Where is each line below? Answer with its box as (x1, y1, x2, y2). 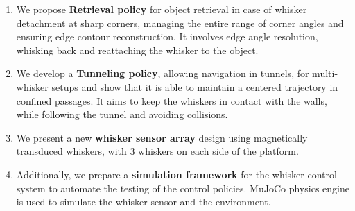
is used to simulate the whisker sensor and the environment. (16, 194, 271, 209)
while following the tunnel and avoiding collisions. (16, 107, 228, 121)
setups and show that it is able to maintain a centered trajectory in (51, 79, 338, 94)
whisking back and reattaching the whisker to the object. (16, 42, 259, 57)
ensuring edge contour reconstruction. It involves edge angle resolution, (16, 29, 318, 44)
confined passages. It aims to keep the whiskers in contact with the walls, (16, 93, 327, 108)
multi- (312, 66, 338, 81)
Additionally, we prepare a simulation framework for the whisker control (16, 167, 337, 181)
